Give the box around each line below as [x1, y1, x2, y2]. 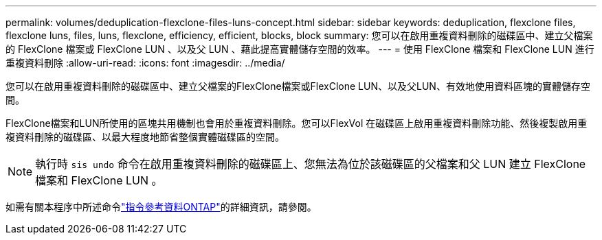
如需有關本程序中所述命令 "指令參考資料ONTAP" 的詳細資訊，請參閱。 [5, 201, 317, 213]
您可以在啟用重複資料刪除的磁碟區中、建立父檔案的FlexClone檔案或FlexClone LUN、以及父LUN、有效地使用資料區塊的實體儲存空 [5, 80, 590, 92]
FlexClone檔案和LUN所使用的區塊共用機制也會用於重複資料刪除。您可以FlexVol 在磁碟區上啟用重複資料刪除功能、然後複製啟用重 [5, 117, 588, 129]
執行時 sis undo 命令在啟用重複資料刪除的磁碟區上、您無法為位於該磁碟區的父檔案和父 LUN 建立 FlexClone [35, 157, 586, 171]
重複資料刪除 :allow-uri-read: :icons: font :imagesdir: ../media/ [5, 57, 285, 69]
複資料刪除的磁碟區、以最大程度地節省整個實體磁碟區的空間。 [5, 131, 285, 143]
